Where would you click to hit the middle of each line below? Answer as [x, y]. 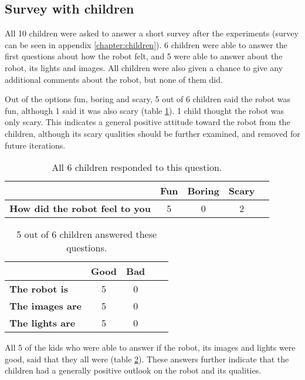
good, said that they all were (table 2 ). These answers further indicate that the [147, 359]
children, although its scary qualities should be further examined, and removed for [152, 133]
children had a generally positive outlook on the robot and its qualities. [133, 370]
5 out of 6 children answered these [87, 234]
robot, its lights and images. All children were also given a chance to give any [144, 67]
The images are [45, 306]
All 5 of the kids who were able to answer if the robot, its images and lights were [150, 347]
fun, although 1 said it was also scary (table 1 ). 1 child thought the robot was [145, 110]
